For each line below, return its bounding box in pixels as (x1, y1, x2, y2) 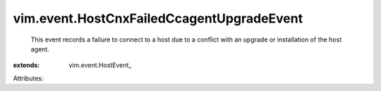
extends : (13, 61, 40, 70)
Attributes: (13, 74, 44, 83)
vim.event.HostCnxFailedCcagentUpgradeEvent (13, 11, 303, 26)
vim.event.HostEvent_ (68, 61, 132, 70)
